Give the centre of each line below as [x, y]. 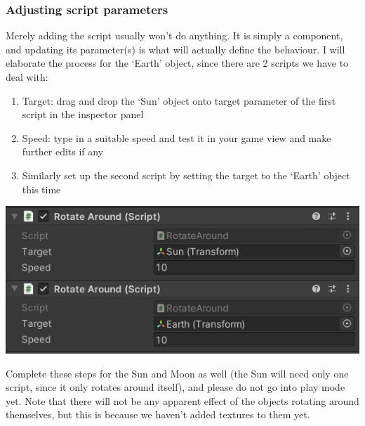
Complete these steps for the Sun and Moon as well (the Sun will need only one [177, 373]
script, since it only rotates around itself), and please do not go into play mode [175, 387]
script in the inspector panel [83, 114]
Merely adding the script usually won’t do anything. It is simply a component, [174, 35]
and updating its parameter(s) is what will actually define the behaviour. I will [175, 49]
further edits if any [63, 151]
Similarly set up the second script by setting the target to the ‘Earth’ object [186, 175]
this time [41, 189]
